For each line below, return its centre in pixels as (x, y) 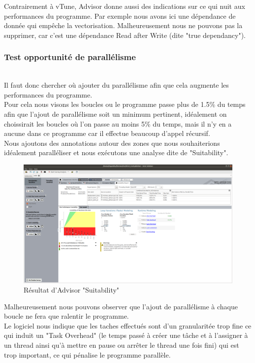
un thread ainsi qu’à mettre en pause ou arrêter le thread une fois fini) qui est (122, 345)
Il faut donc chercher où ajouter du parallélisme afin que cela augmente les (116, 85)
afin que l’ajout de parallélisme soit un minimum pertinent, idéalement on (115, 114)
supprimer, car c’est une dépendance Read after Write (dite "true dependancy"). (125, 35)
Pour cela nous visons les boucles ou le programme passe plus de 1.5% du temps (125, 104)
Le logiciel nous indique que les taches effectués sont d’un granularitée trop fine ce (128, 325)
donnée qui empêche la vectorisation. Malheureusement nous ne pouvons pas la (123, 25)
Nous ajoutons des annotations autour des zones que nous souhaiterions (112, 143)
